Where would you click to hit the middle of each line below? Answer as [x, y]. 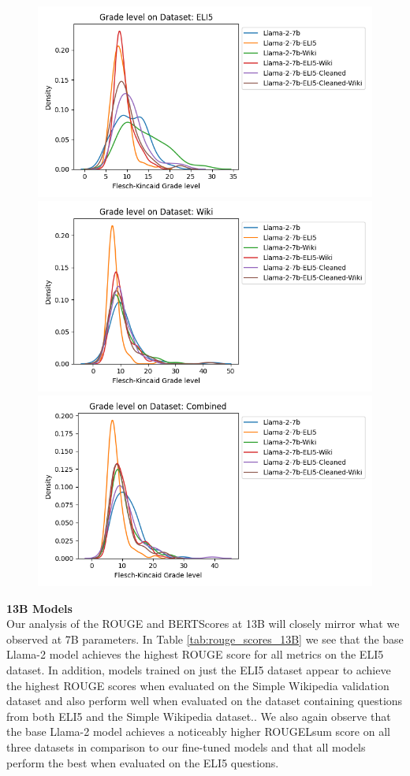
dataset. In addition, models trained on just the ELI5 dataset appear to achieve [199, 670]
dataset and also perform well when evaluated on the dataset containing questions [205, 701]
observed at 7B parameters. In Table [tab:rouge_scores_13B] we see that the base [205, 639]
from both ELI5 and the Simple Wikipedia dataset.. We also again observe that [199, 716]
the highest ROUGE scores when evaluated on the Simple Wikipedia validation [198, 685]
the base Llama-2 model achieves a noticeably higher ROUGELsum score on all [198, 731]
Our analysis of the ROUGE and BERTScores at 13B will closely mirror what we [203, 624]
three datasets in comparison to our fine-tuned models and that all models [186, 746]
